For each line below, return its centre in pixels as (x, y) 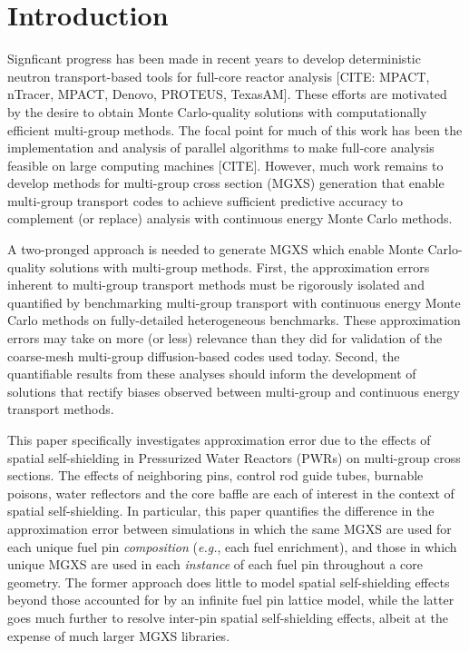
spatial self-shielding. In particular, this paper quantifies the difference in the (221, 511)
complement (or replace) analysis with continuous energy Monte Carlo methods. (230, 218)
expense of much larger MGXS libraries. (119, 635)
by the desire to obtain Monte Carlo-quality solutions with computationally (217, 111)
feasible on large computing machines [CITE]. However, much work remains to (225, 165)
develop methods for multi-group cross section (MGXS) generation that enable (226, 183)
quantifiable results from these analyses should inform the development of (212, 374)
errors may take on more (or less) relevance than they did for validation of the (225, 338)
